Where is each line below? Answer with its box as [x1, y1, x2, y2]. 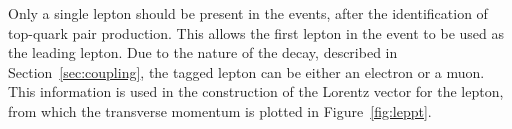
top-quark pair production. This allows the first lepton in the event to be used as [8, 22, 505, 43]
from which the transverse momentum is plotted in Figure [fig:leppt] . [8, 100, 432, 121]
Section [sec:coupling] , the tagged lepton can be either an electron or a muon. [8, 61, 485, 82]
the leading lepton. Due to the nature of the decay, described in [8, 42, 398, 63]
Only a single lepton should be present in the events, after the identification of [8, 3, 488, 23]
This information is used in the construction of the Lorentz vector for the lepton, [8, 81, 504, 102]
